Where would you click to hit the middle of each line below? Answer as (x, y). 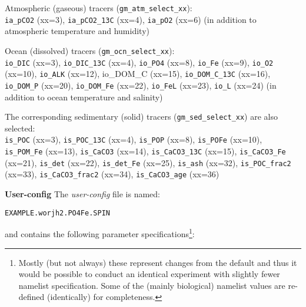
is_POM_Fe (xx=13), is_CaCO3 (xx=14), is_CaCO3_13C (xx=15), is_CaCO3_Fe (145, 151)
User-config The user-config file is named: (83, 194)
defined (31, 297)
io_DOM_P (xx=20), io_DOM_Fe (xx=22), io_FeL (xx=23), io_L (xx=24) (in (141, 85)
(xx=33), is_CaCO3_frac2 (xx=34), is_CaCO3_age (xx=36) (112, 174)
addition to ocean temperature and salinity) (84, 97)
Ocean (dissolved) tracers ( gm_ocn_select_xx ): (90, 50)
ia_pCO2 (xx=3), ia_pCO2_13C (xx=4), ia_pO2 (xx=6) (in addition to (131, 19)
